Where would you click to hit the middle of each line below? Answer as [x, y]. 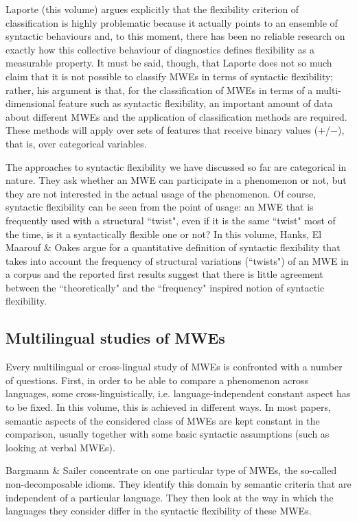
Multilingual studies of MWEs [115, 338]
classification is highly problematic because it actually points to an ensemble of [172, 22]
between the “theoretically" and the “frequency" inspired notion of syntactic [165, 287]
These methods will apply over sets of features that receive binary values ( [162, 130]
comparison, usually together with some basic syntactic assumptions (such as [168, 434]
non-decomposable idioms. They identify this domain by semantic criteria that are [178, 484]
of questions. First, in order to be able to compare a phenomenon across [157, 380]
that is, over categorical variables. [76, 143]
